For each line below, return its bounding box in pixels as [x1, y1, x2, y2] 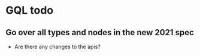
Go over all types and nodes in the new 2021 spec [5, 27, 194, 38]
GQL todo [5, 4, 54, 17]
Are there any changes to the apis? [14, 43, 101, 50]
